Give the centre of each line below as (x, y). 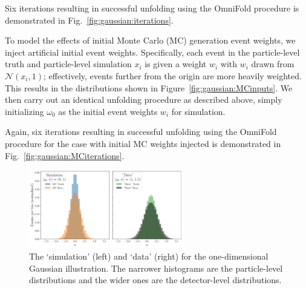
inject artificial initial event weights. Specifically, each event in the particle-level (152, 52)
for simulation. (198, 111)
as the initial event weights (108, 111)
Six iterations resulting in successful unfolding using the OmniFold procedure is (152, 8)
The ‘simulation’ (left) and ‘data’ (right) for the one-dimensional (149, 256)
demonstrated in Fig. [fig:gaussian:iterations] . (89, 20)
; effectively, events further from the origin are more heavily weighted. (173, 75)
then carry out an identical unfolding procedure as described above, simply (144, 100)
